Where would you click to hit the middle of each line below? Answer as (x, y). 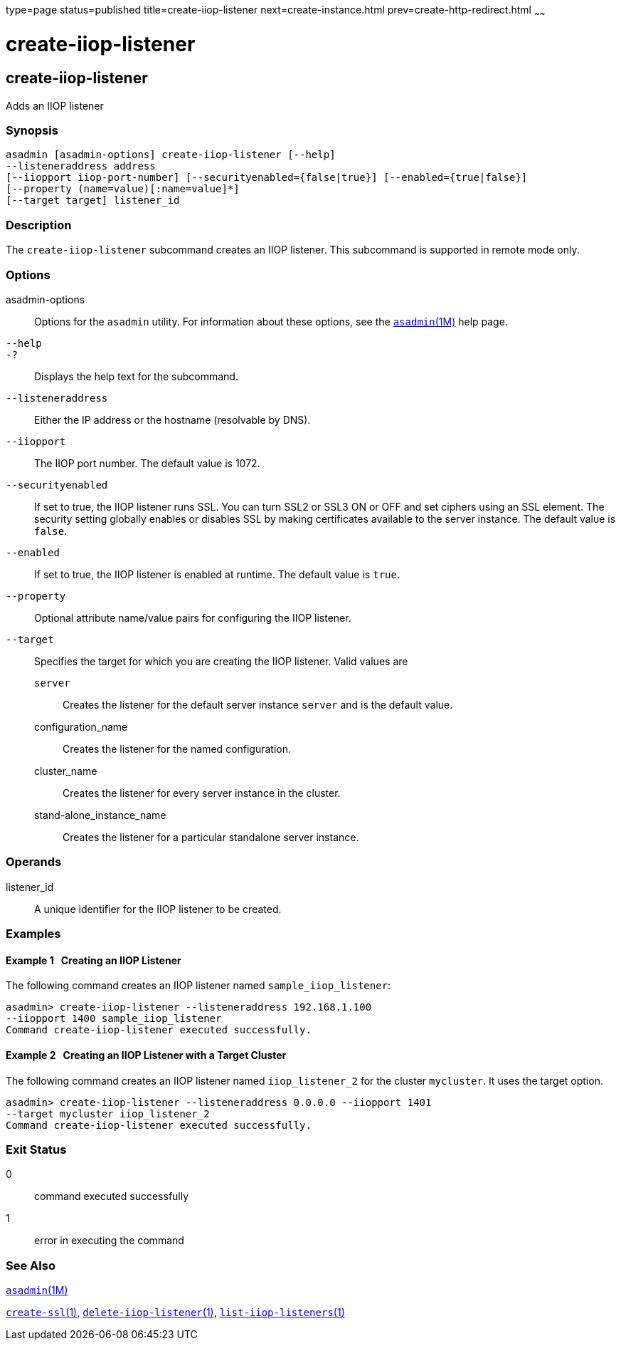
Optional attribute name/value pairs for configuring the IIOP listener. (193, 617)
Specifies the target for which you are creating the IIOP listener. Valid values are (221, 661)
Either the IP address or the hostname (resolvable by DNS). (172, 419)
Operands (34, 862)
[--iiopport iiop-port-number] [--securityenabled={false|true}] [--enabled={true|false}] (267, 178)
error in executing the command (109, 1241)
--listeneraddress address (81, 166)
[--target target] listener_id (93, 200)
